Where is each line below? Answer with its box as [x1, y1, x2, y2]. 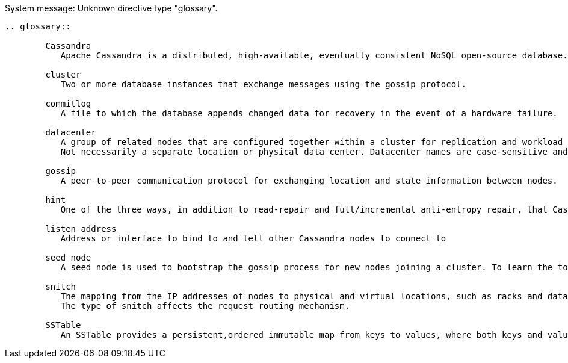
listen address [45, 224, 117, 234]
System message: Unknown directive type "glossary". [5, 3, 218, 13]
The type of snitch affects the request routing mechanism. [60, 301, 350, 311]
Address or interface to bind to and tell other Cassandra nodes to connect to [60, 234, 446, 243]
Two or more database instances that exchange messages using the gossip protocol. [60, 79, 467, 89]
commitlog [45, 99, 91, 108]
